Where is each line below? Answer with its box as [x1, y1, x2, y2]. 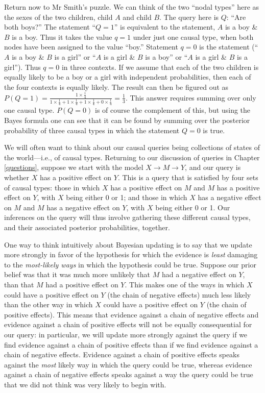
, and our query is [185, 162, 241, 173]
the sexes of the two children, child [4, 11, 113, 22]
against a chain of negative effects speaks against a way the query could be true [4, 369, 253, 380]
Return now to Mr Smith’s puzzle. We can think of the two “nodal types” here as [4, 2, 259, 12]
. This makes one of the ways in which [125, 279, 245, 289]
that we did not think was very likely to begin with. [4, 379, 166, 389]
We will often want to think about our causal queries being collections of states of [4, 142, 260, 153]
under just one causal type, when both [133, 31, 254, 42]
